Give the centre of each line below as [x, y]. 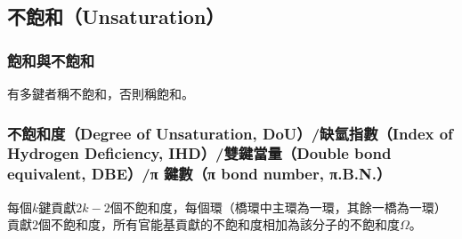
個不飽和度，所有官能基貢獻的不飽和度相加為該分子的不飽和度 [219, 224]
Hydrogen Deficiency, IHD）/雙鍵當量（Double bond [199, 153]
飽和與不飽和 [51, 60]
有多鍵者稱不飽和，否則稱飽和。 [101, 93]
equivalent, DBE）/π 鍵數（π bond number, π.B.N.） [199, 174]
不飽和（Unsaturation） [116, 16]
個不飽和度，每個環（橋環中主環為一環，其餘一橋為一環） [278, 207]
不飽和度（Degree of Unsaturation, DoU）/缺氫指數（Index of [230, 133]
